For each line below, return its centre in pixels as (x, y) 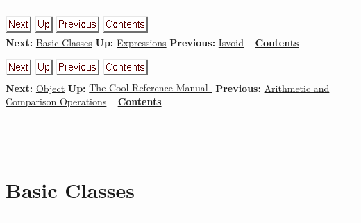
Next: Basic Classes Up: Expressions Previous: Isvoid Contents (152, 42)
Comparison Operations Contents (84, 101)
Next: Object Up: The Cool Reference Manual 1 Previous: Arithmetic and (168, 87)
